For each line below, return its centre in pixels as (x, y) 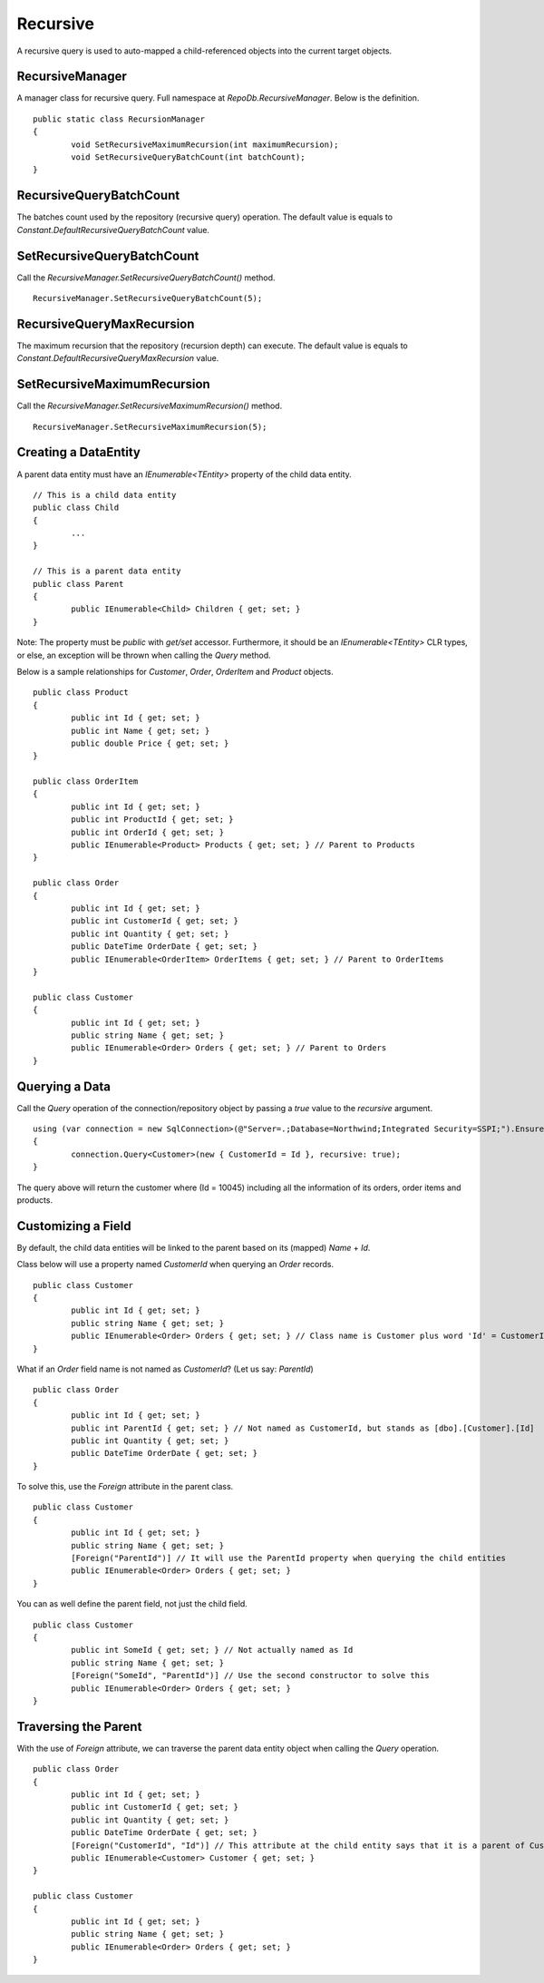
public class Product (81, 693)
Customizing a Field (74, 1226)
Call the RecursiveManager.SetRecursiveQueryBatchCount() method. (146, 278)
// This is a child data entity (105, 495)
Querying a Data (63, 1086)
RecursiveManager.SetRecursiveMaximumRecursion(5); (150, 427)
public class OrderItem (86, 781)
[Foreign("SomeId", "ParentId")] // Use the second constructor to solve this (250, 1675)
